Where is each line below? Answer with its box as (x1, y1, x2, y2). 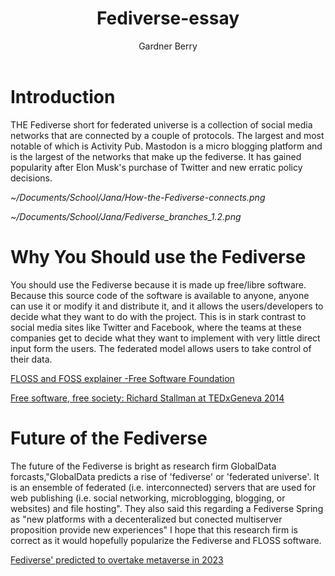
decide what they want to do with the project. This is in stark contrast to (10, 310, 307, 322)
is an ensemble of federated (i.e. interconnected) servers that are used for (10, 481, 317, 493)
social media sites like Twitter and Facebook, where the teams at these (10, 321, 302, 333)
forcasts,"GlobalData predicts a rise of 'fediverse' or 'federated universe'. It (10, 470, 320, 482)
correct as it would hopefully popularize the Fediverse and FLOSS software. (10, 534, 322, 546)
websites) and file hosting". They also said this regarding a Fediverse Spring (10, 502, 324, 514)
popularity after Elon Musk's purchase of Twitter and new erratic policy (10, 161, 303, 173)
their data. (10, 353, 53, 365)
